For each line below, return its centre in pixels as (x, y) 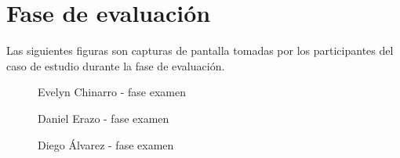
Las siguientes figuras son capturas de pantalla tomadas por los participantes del (200, 50)
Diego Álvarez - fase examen (106, 144)
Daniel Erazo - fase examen (104, 118)
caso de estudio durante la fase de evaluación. (116, 65)
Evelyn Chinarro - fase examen (112, 92)
